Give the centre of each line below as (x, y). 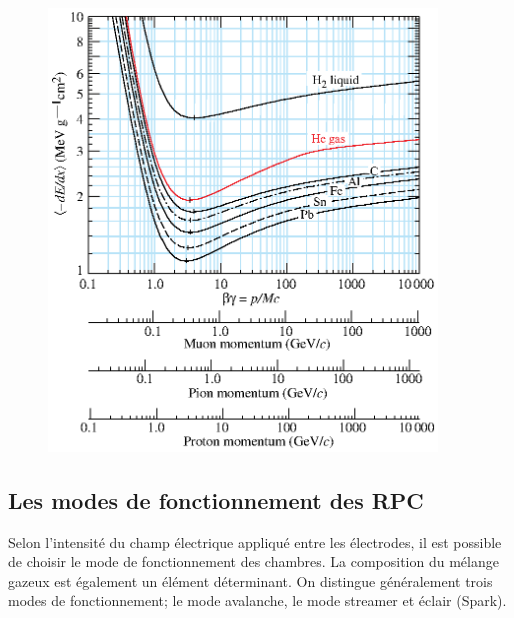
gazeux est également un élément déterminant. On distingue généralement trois (250, 580)
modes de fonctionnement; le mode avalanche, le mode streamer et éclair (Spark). (257, 600)
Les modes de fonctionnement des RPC (216, 499)
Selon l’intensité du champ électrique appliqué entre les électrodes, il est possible (255, 541)
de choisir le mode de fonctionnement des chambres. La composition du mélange (253, 561)
